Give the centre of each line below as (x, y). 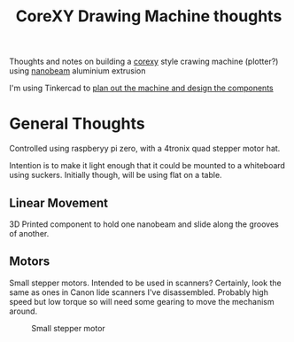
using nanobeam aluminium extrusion (77, 71)
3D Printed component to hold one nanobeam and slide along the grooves (144, 224)
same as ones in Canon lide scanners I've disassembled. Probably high (139, 292)
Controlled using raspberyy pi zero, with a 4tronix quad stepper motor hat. (145, 149)
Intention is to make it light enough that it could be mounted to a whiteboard (147, 166)
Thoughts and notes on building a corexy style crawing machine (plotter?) (144, 62)
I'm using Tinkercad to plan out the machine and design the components (141, 88)
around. (23, 311)
